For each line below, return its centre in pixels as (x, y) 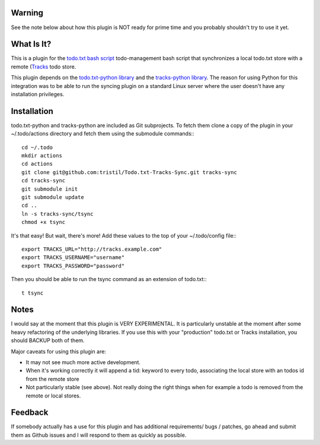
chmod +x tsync (44, 222)
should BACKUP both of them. (48, 340)
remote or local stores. (53, 396)
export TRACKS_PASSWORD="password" (73, 266)
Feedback (30, 413)
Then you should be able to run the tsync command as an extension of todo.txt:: (109, 279)
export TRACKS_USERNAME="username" (73, 258)
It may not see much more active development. (83, 362)
